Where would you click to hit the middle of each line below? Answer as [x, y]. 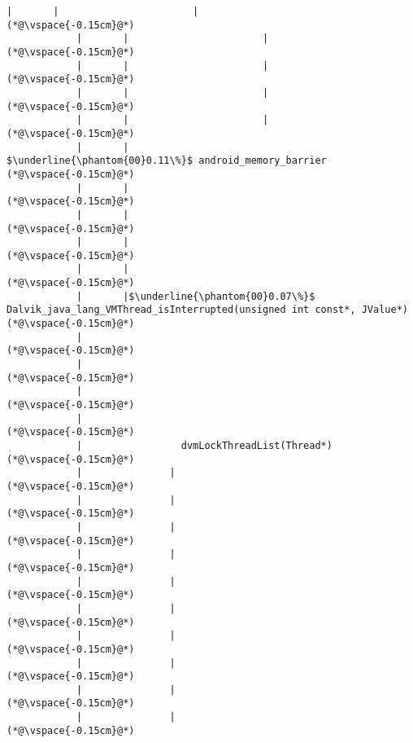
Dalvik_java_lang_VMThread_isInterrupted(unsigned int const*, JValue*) [207, 310]
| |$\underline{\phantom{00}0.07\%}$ [196, 296]
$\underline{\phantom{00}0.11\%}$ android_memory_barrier [167, 161]
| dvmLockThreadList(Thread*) [204, 446]
